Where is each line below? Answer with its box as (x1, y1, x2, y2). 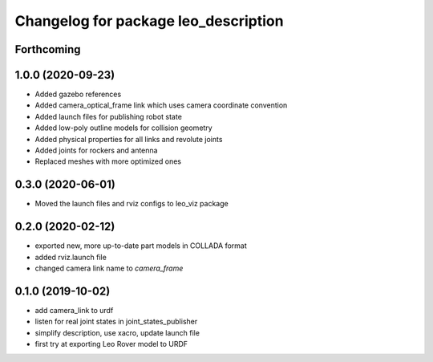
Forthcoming (14, 43, 81, 56)
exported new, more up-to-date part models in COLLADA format (34, 241, 248, 250)
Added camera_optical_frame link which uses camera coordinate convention (34, 100, 288, 110)
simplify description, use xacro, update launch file (34, 327, 200, 337)
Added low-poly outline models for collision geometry (34, 123, 212, 132)
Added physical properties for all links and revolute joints (34, 134, 223, 144)
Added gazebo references (34, 89, 122, 100)
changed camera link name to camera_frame (34, 263, 184, 273)
